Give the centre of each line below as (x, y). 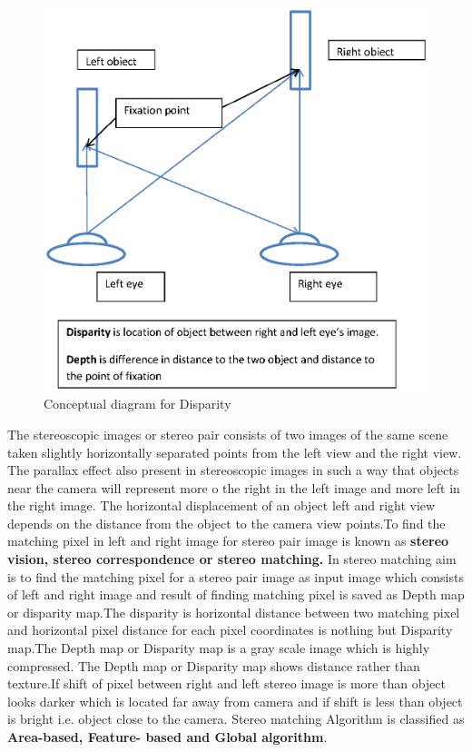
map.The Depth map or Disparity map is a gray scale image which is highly (219, 648)
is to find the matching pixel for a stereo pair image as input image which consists (236, 576)
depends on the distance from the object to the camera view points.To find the (226, 523)
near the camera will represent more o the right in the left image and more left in (234, 487)
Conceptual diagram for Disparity (138, 404)
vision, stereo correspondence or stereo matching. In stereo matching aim (232, 559)
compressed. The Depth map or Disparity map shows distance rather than (214, 665)
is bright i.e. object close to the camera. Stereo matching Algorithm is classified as (236, 719)
